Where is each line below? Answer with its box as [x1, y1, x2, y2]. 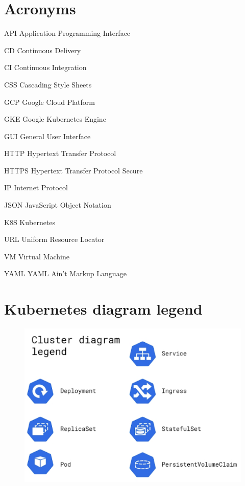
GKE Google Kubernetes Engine [4, 114, 106, 124]
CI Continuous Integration [4, 62, 87, 73]
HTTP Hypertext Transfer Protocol [4, 148, 116, 159]
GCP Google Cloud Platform [4, 96, 95, 107]
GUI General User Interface [4, 130, 91, 141]
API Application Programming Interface [4, 28, 131, 38]
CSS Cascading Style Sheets [4, 79, 92, 90]
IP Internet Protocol [4, 182, 68, 193]
